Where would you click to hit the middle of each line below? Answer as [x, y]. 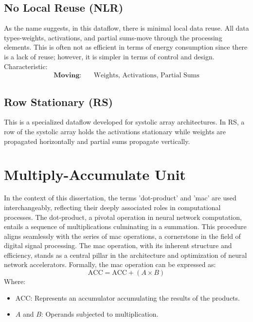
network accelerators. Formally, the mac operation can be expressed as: [110, 264]
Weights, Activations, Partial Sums [146, 76]
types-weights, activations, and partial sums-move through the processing [113, 37]
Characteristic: [26, 66]
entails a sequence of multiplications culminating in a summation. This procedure [125, 226]
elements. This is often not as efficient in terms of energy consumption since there [126, 47]
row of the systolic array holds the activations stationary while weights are [115, 131]
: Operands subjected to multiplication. [100, 314]
